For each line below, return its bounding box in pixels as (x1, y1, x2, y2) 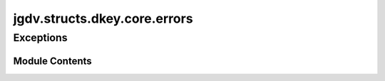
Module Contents (13, 55, 92, 67)
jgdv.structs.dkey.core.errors (13, 11, 193, 26)
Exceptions (13, 31, 68, 44)
